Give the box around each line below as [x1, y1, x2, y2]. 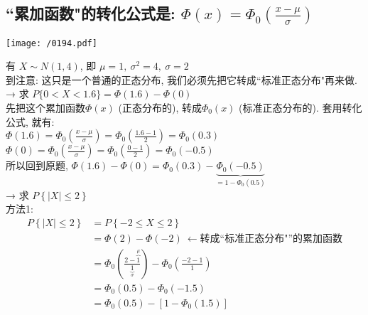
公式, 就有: [6, 114, 55, 129]
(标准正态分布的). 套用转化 [239, 100, 362, 114]
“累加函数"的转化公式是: [6, 2, 175, 24]
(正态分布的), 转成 [118, 100, 202, 114]
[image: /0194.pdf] [6, 38, 97, 48]
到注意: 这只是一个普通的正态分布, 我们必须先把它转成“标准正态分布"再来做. [6, 72, 357, 87]
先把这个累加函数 [6, 100, 85, 114]
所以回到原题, [6, 158, 68, 173]
